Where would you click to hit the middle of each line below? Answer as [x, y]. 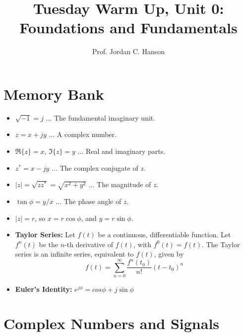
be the [49, 244]
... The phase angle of [89, 201]
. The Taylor [221, 244]
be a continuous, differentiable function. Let [164, 235]
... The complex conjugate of [95, 168]
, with [143, 244]
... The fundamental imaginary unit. [101, 117]
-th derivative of [89, 244]
